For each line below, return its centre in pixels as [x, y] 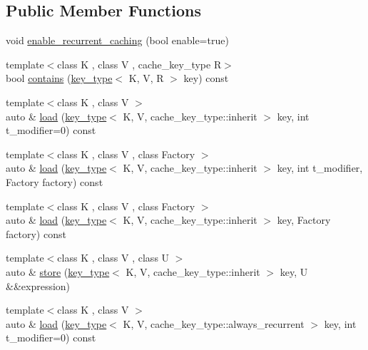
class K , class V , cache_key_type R [139, 64]
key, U [294, 271]
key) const [206, 78]
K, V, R [146, 78]
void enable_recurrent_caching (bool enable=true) [117, 40]
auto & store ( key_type [58, 271]
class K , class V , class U [113, 258]
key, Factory [304, 220]
